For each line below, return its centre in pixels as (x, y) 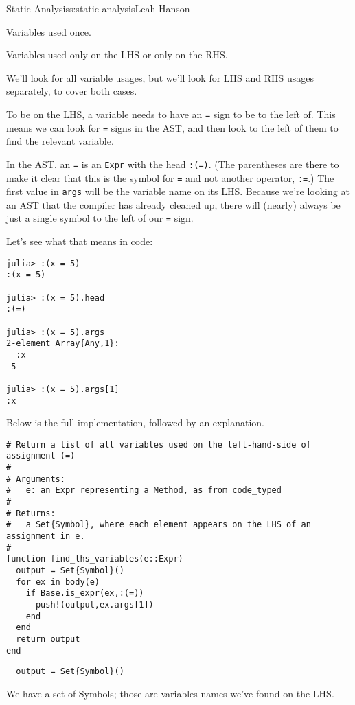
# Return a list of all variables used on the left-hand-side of (159, 444)
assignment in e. (46, 536)
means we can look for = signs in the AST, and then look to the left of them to (172, 127)
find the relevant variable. (60, 141)
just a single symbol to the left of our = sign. (100, 218)
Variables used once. (49, 31)
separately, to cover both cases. (72, 91)
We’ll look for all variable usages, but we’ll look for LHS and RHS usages (160, 77)
